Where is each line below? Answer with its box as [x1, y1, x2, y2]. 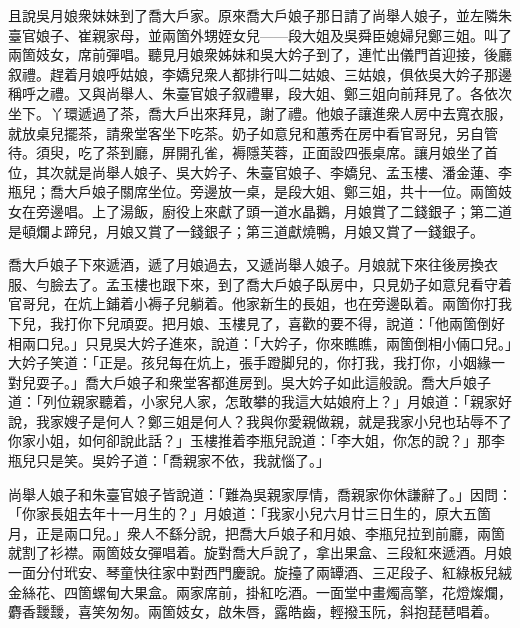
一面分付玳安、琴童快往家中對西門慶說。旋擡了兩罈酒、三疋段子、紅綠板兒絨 [8, 562, 512, 583]
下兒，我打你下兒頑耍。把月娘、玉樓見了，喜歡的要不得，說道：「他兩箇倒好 [8, 312, 505, 333]
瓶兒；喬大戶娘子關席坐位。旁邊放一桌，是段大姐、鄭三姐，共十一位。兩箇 [8, 181, 498, 202]
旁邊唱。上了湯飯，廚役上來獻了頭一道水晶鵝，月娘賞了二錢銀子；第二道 [35, 200, 512, 221]
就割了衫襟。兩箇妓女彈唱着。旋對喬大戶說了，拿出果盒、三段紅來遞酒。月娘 [8, 542, 512, 563]
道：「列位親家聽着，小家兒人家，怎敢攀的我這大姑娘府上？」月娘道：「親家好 [8, 391, 512, 412]
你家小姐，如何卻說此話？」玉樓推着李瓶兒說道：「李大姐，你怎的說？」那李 [8, 430, 505, 451]
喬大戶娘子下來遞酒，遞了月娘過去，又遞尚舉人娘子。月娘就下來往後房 [8, 254, 470, 275]
